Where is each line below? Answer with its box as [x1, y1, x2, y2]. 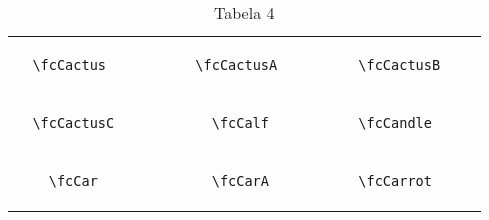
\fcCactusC [32, 115, 115, 131]
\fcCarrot [358, 173, 432, 189]
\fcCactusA [195, 57, 278, 73]
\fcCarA [211, 173, 269, 189]
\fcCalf [211, 115, 269, 131]
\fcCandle [358, 115, 432, 131]
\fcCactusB [358, 57, 441, 73]
